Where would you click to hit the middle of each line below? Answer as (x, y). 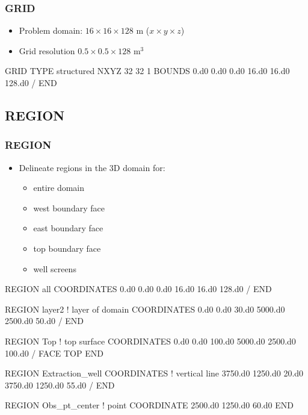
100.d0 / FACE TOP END (54, 353)
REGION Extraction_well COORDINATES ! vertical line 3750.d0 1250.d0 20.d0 (154, 373)
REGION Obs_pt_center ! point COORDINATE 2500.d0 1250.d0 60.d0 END (149, 405)
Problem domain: (51, 30)
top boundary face (67, 248)
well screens (55, 268)
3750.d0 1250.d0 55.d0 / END (60, 385)
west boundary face (69, 207)
